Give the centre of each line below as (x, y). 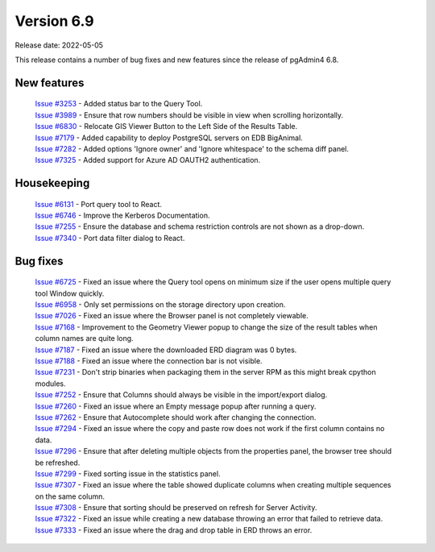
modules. (50, 384)
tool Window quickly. (70, 293)
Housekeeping (52, 183)
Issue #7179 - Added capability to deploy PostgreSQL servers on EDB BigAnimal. (169, 138)
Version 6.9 (54, 21)
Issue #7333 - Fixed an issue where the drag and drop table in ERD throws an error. (174, 530)
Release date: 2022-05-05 (59, 45)
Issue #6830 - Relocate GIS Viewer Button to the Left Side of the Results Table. (166, 127)
